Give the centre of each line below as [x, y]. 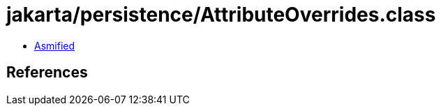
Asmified [55, 45]
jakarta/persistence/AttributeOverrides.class [221, 15]
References [47, 73]
